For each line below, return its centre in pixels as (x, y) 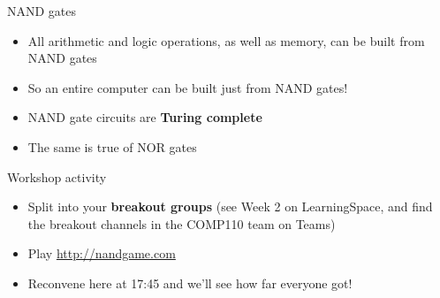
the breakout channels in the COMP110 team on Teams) (182, 223)
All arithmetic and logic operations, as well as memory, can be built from (226, 40)
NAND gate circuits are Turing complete (145, 117)
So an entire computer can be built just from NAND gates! (188, 87)
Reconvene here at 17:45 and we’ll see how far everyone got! (190, 283)
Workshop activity (57, 176)
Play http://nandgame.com (102, 253)
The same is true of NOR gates (112, 146)
